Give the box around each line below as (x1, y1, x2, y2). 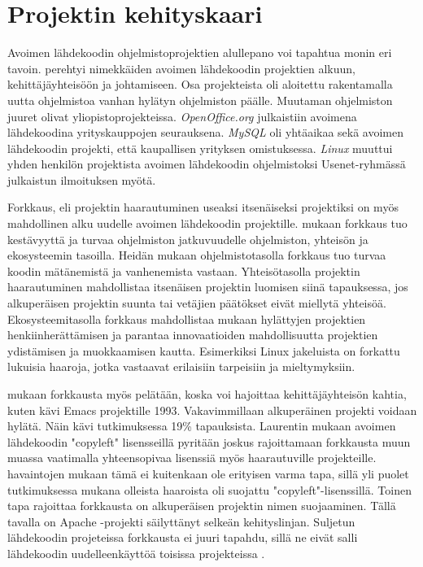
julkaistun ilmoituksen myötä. (7, 171, 156, 188)
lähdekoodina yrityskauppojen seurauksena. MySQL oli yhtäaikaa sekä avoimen (7, 124, 404, 141)
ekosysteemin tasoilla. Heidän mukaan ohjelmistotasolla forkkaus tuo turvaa (7, 246, 386, 264)
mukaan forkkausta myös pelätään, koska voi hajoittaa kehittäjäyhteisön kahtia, (7, 386, 407, 402)
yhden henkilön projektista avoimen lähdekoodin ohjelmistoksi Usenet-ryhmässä (7, 155, 406, 172)
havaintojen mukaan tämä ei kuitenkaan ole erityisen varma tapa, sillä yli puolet (7, 465, 409, 482)
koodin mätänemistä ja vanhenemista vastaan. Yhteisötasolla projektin (7, 262, 360, 279)
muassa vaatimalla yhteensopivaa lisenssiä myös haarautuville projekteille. (7, 449, 377, 466)
